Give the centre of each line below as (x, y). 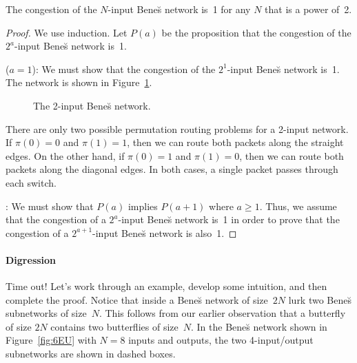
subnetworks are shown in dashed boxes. (91, 354)
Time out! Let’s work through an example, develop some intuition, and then (166, 286)
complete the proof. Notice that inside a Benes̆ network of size (137, 299)
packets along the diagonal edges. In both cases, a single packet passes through (172, 169)
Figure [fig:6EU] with (51, 340)
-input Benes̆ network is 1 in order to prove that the (229, 219)
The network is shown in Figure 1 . (79, 82)
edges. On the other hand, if (65, 155)
